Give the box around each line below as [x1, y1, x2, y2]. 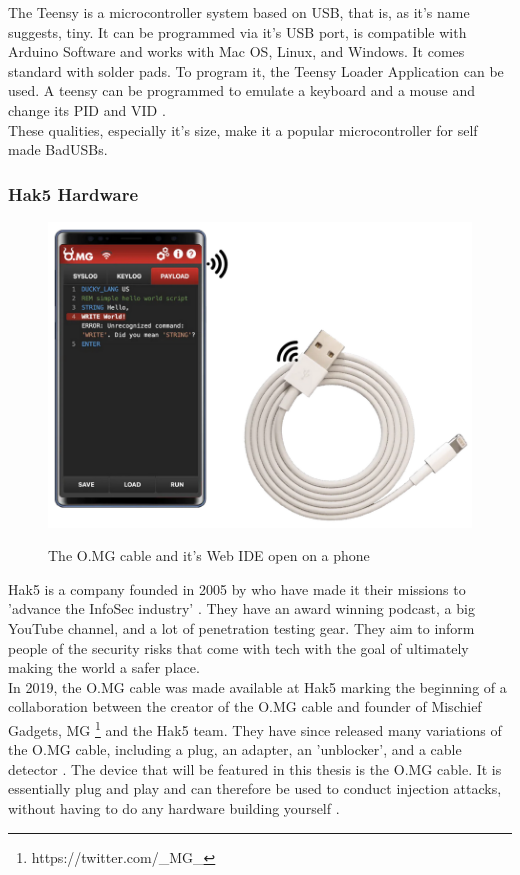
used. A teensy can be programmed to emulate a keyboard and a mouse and [8, 80, 475, 101]
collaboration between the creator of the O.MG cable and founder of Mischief [8, 696, 482, 717]
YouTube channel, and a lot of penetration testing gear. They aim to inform [8, 617, 475, 638]
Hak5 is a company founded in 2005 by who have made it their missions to [8, 578, 466, 599]
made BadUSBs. [8, 139, 108, 160]
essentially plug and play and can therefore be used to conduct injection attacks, [8, 778, 502, 799]
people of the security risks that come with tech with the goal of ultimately [8, 637, 469, 658]
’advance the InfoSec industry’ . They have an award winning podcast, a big [8, 598, 475, 619]
